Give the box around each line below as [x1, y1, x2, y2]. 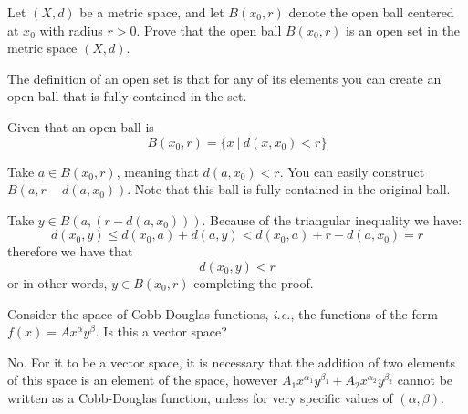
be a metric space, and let [79, 3, 224, 21]
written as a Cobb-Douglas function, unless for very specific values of [7, 388, 393, 407]
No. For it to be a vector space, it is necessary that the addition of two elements [7, 352, 456, 371]
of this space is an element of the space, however [7, 370, 278, 389]
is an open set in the [346, 20, 461, 39]
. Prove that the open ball [136, 20, 282, 39]
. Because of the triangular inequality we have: [202, 210, 463, 229]
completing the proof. [193, 273, 314, 292]
